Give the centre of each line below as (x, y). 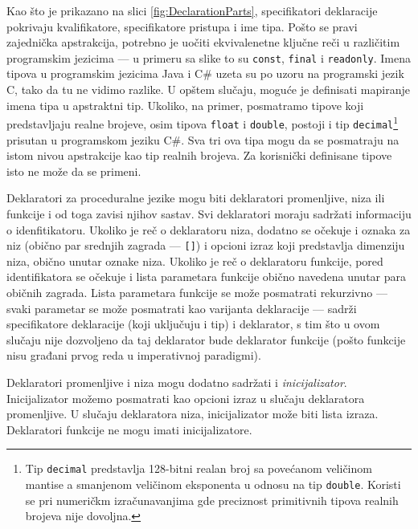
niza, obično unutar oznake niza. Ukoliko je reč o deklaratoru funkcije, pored (195, 260)
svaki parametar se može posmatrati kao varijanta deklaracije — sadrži (182, 308)
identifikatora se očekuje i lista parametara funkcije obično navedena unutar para (206, 277)
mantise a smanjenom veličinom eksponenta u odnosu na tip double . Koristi (213, 484)
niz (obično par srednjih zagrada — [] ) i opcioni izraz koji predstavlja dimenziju (206, 245)
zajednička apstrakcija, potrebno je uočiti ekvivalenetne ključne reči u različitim (203, 42)
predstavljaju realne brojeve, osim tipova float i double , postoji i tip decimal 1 (203, 122)
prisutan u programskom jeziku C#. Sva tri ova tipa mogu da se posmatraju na (203, 139)
